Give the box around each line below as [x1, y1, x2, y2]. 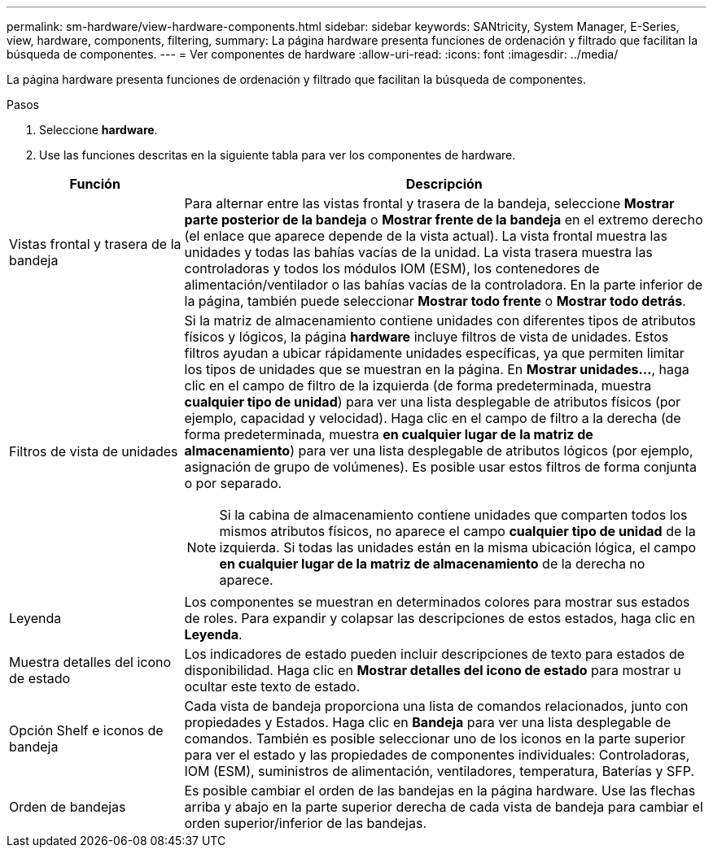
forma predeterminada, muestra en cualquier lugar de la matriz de [184, 426, 593, 442]
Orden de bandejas [9, 799, 126, 815]
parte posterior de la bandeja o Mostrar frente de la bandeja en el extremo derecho [184, 211, 703, 228]
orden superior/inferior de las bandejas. [184, 815, 426, 831]
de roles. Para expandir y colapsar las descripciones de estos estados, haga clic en [184, 610, 695, 626]
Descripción [405, 176, 483, 192]
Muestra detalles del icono [9, 654, 172, 670]
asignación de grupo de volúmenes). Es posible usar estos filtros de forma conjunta [184, 459, 697, 475]
